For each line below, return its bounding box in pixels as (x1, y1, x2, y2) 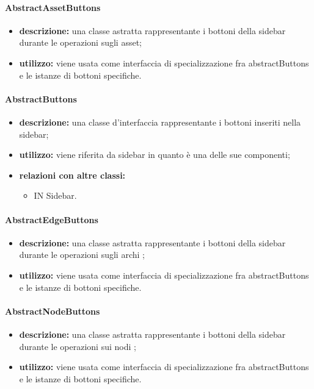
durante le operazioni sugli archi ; (19, 248, 145, 261)
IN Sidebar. (34, 189, 77, 202)
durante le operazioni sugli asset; (19, 36, 142, 49)
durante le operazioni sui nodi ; (19, 340, 136, 352)
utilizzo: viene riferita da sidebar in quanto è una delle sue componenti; (19, 148, 290, 161)
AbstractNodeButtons (5, 304, 100, 317)
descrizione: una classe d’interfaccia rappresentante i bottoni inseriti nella (19, 115, 301, 128)
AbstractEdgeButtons (5, 213, 98, 226)
